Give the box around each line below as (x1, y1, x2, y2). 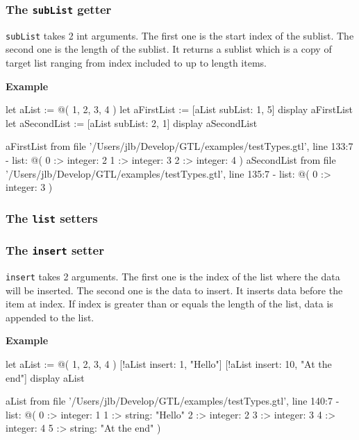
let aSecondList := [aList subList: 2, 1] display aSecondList (6, 115, 258, 130)
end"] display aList (6, 370, 85, 384)
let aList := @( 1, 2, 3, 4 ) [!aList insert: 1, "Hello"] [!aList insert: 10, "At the (6, 357, 332, 371)
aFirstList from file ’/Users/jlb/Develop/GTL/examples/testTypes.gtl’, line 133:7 (6, 139, 353, 153)
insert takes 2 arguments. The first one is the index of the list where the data (6, 269, 340, 283)
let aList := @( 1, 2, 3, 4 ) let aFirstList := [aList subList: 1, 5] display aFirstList (6, 102, 353, 117)
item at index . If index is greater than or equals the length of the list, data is (6, 296, 333, 311)
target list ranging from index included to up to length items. (6, 56, 267, 70)
